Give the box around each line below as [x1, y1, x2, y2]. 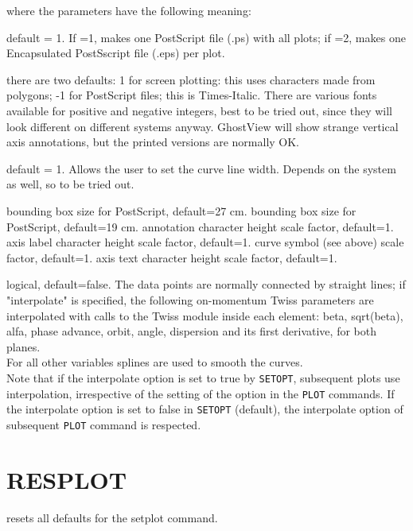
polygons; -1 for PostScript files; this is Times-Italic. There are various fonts [6, 87, 377, 103]
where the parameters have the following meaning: [6, 2, 251, 18]
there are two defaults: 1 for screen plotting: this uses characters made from [6, 71, 376, 87]
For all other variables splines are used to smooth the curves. [6, 354, 303, 370]
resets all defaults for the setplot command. [6, 509, 218, 525]
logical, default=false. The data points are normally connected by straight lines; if [6, 276, 406, 293]
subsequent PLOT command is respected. [6, 416, 201, 432]
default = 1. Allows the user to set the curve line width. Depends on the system [6, 160, 396, 176]
